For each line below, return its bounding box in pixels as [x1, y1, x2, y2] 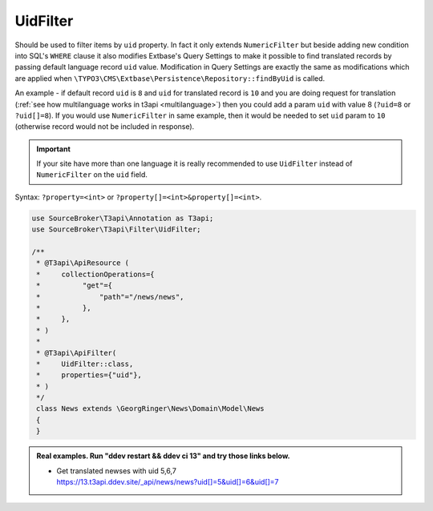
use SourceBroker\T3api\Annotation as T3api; [31, 213, 214, 223]
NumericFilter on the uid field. [36, 170, 148, 179]
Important [36, 144, 71, 154]
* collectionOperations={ [36, 269, 156, 279]
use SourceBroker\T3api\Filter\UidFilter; [31, 225, 201, 234]
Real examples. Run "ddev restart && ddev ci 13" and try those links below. [36, 451, 290, 461]
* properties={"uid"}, [36, 371, 142, 380]
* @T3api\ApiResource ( [36, 259, 130, 268]
